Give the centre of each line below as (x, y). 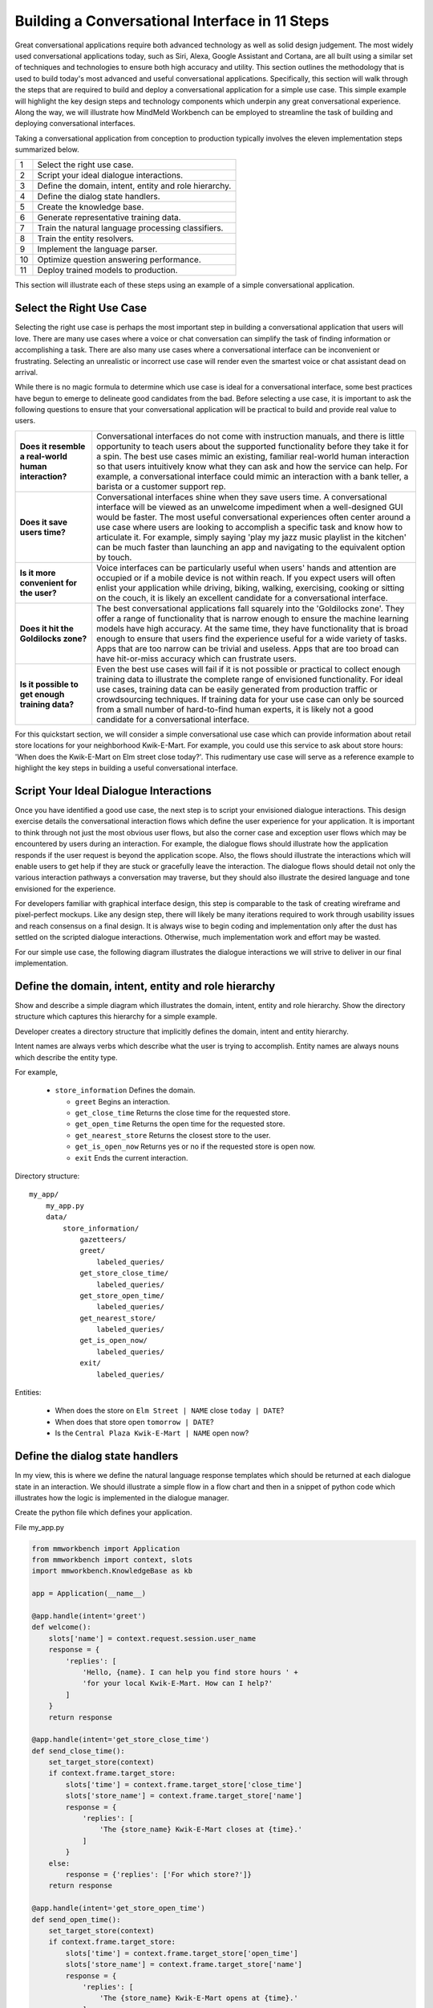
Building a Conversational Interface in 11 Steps (172, 21)
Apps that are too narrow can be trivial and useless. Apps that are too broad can (248, 648)
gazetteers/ (103, 1239)
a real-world (44, 456)
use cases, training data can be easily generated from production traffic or (237, 689)
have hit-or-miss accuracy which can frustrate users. (196, 659)
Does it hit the (47, 628)
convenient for (49, 582)
